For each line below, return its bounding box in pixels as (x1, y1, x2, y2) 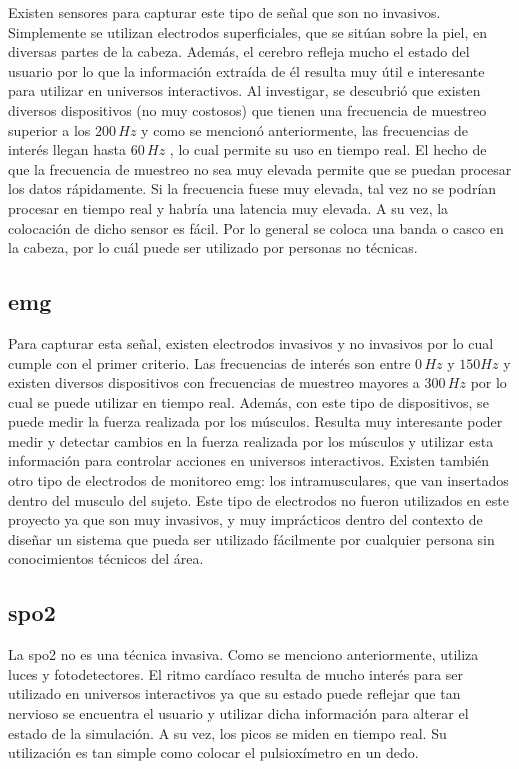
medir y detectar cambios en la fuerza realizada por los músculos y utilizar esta (8, 430, 494, 451)
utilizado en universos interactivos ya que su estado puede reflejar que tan (8, 683, 461, 704)
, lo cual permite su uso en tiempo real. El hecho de (169, 139, 487, 160)
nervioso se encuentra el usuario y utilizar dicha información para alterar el (8, 703, 469, 724)
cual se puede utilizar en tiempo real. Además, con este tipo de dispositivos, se (8, 391, 489, 412)
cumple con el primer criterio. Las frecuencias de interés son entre (8, 352, 411, 373)
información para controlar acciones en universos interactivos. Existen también (8, 450, 490, 471)
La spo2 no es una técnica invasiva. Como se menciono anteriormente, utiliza (8, 644, 479, 665)
